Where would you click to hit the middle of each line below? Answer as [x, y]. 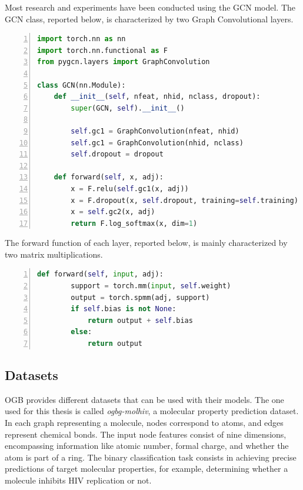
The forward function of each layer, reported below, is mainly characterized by [146, 243]
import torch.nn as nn [81, 39]
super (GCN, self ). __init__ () [128, 108]
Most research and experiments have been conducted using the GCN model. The [150, 7]
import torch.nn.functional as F [102, 50]
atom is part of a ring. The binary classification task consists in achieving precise [151, 457]
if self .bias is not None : [124, 309]
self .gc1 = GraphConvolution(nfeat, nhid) [155, 131]
